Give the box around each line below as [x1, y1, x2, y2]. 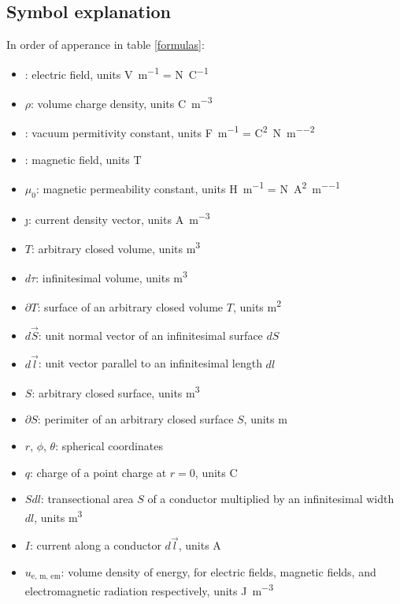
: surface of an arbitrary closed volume [37, 299, 224, 315]
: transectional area [40, 490, 134, 507]
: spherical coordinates [55, 438, 163, 454]
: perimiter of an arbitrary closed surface [37, 411, 234, 427]
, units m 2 [232, 296, 282, 315]
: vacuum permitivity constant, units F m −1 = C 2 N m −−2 [24, 122, 315, 140]
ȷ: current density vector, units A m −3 [24, 208, 210, 227]
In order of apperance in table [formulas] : [6, 36, 205, 53]
